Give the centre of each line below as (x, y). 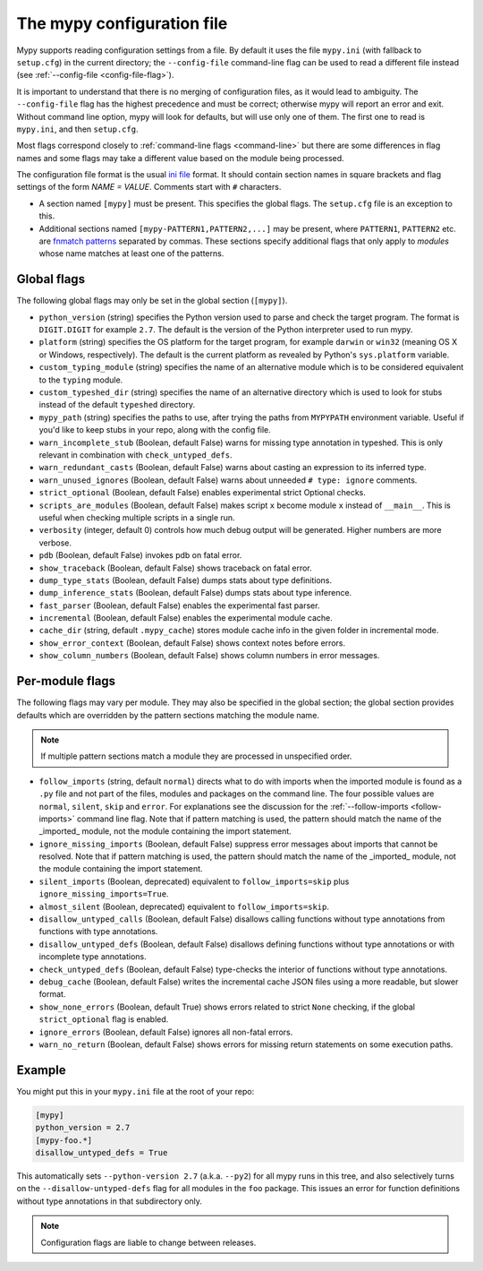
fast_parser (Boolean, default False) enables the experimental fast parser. (179, 605)
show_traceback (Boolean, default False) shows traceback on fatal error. (175, 568)
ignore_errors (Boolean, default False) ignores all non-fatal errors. (166, 1032)
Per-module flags (66, 681)
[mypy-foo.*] (64, 1140)
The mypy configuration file (122, 23)
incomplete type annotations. (93, 957)
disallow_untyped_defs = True (102, 1152)
